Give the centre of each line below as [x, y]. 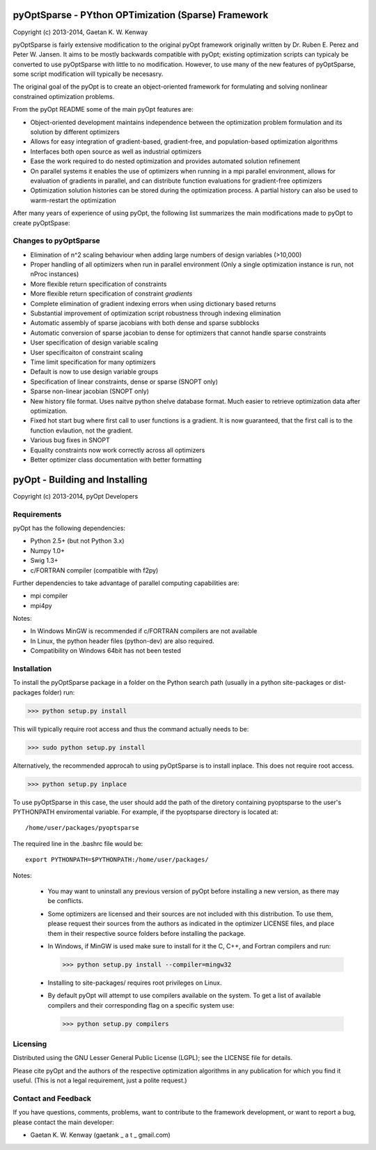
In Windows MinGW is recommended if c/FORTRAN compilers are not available [144, 631]
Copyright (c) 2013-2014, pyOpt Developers [76, 496]
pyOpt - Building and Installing [80, 479]
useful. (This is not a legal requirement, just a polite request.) [100, 1080]
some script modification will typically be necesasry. [88, 74]
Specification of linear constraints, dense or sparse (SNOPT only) [124, 381]
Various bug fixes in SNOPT [70, 440]
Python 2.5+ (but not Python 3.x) [77, 541]
